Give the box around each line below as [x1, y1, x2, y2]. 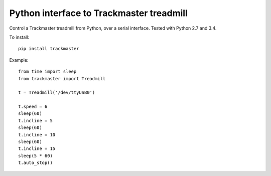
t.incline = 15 [18, 146, 56, 151]
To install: [9, 34, 30, 40]
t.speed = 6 [18, 104, 48, 110]
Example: [9, 57, 29, 63]
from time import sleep [18, 69, 77, 75]
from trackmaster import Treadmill [18, 76, 106, 81]
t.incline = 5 [18, 118, 53, 123]
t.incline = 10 [18, 132, 56, 137]
